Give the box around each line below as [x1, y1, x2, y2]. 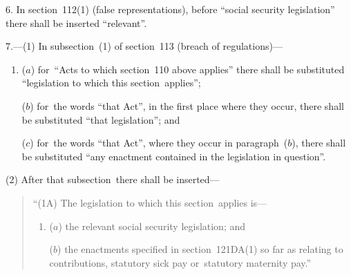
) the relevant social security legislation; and [58, 218, 246, 233]
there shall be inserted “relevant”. [6, 15, 147, 30]
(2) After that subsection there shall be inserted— [6, 172, 220, 187]
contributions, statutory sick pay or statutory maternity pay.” [49, 255, 312, 269]
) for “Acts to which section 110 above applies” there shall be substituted [30, 61, 345, 76]
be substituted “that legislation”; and [21, 112, 180, 126]
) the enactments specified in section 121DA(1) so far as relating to [57, 242, 343, 256]
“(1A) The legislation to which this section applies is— [32, 195, 267, 209]
